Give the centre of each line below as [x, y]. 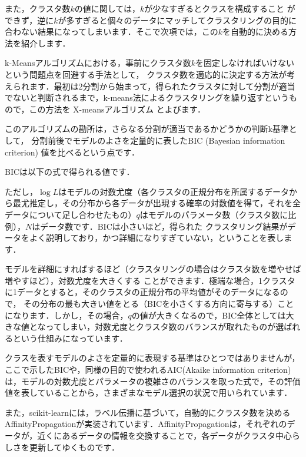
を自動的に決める [256, 32]
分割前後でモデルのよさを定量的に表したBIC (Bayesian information [158, 140]
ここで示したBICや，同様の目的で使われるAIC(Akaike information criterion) [148, 370]
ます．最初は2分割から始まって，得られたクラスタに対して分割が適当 [162, 86]
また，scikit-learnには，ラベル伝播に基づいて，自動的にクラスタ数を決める [148, 412]
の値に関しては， [107, 8]
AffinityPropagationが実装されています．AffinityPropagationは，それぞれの [146, 424]
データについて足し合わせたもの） [71, 214]
